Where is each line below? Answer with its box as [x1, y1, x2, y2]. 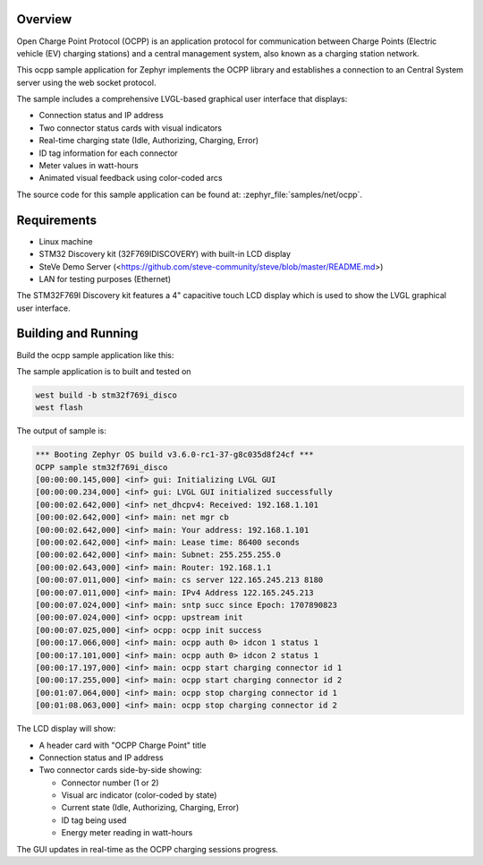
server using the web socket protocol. [16, 77, 157, 88]
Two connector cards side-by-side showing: [38, 765, 202, 775]
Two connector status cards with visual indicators [38, 122, 223, 133]
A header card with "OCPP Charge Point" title [38, 740, 207, 750]
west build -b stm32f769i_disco [35, 390, 178, 400]
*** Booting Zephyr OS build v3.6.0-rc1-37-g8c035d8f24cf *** [35, 450, 314, 460]
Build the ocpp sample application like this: [16, 349, 174, 360]
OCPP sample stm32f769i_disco [35, 462, 168, 472]
